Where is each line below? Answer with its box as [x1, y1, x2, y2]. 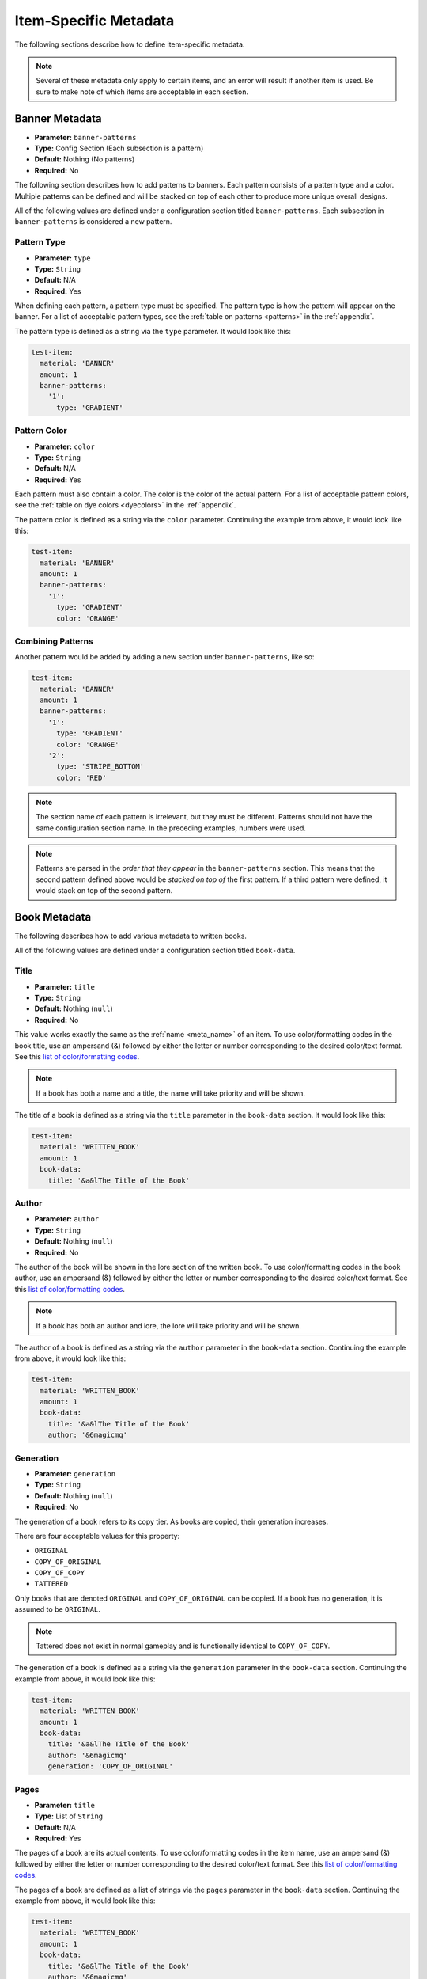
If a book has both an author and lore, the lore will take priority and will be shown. [36, 1320, 302, 1330]
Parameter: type [34, 253, 91, 263]
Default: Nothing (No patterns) [34, 154, 135, 164]
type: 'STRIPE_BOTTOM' [56, 762, 145, 771]
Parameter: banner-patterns [34, 132, 137, 142]
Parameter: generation [34, 1468, 116, 1478]
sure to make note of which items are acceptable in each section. [36, 87, 249, 97]
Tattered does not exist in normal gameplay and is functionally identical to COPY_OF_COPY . [36, 1641, 331, 1650]
